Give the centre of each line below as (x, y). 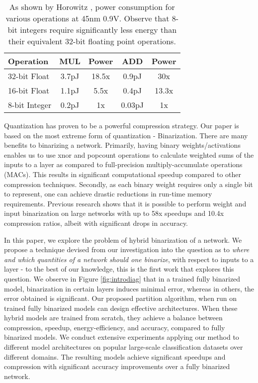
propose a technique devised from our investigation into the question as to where (127, 249)
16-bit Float (29, 90)
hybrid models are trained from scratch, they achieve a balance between (113, 318)
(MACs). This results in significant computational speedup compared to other (123, 174)
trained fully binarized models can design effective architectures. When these (121, 308)
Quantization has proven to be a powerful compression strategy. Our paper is (122, 125)
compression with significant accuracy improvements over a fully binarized (117, 366)
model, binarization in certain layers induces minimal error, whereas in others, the (129, 288)
